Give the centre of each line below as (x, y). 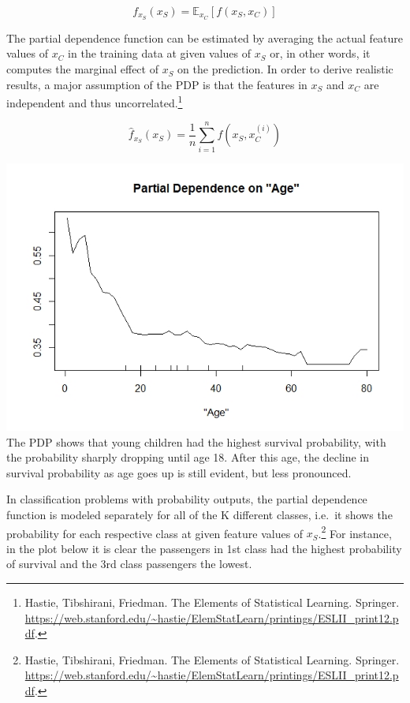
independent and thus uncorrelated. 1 (95, 101)
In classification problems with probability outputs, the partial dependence (187, 499)
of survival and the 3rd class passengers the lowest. (129, 564)
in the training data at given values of (160, 53)
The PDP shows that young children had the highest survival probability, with (196, 441)
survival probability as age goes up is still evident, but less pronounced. (179, 472)
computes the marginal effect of (82, 69)
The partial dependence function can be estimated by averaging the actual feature (205, 37)
